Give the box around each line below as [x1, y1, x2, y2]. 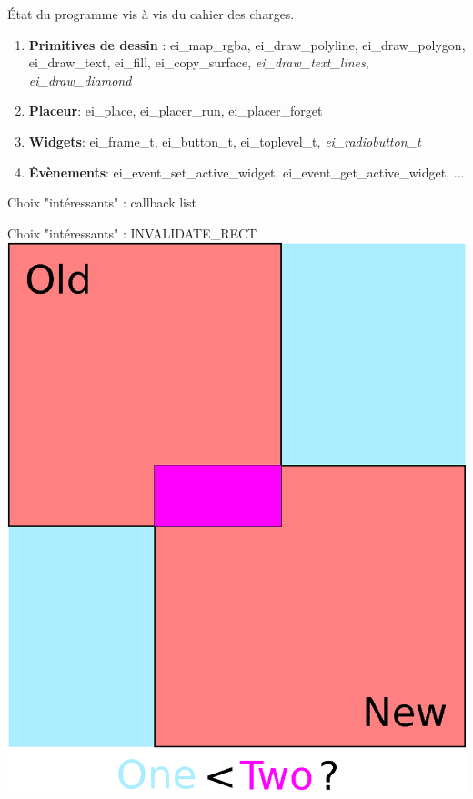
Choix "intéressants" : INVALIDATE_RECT [7, 223, 257, 242]
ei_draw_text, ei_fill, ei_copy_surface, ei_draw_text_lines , [28, 53, 369, 72]
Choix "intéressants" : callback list [7, 193, 196, 212]
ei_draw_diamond [28, 70, 132, 89]
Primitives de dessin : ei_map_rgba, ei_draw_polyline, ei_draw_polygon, [28, 35, 466, 54]
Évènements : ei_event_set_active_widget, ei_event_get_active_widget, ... [28, 162, 465, 181]
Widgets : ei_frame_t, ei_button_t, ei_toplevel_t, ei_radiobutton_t [28, 131, 421, 150]
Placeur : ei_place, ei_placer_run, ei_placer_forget [28, 101, 323, 120]
